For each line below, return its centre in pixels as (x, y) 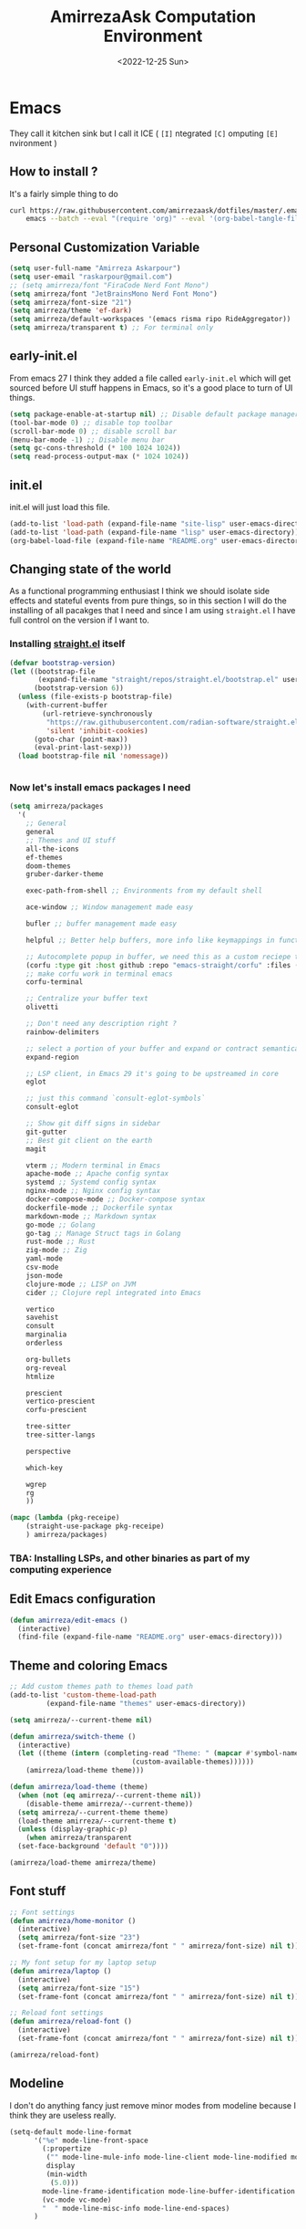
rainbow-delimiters (63, 1032)
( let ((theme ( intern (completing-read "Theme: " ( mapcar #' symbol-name (158, 1753)
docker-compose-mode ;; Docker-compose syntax (116, 1199)
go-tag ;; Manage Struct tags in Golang (103, 1233)
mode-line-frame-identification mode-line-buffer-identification (169, 2191)
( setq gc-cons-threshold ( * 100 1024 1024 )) (95, 448)
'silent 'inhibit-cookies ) (97, 731)
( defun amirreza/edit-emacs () (69, 1620)
